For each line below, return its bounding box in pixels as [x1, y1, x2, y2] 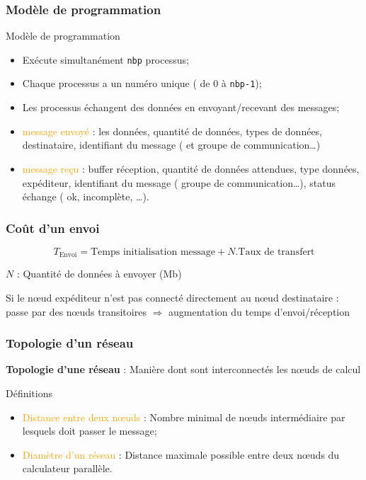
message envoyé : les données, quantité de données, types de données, [22, 123, 323, 138]
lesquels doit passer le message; [22, 423, 157, 438]
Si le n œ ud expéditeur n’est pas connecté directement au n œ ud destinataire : [6, 290, 339, 304]
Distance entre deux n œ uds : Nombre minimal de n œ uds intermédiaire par [22, 409, 345, 424]
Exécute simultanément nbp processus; [22, 52, 189, 67]
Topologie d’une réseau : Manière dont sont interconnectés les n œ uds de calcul [6, 362, 361, 377]
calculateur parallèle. [22, 461, 113, 476]
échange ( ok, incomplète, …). [22, 189, 149, 204]
